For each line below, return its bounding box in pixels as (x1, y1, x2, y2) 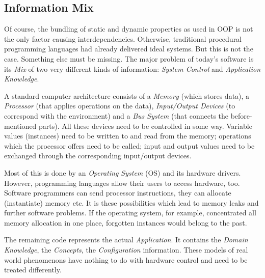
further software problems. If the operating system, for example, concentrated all (4, 207, 256, 218)
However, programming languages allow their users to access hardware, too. (4, 177, 240, 188)
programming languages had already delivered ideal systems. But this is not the (4, 43, 253, 54)
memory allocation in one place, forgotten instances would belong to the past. (4, 217, 247, 228)
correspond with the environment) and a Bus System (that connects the (4, 110, 229, 121)
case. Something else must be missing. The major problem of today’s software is (4, 53, 254, 64)
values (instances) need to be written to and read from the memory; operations (4, 130, 251, 141)
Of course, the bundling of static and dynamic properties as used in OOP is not (4, 23, 253, 34)
